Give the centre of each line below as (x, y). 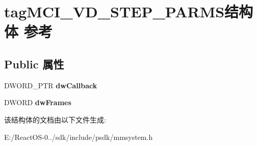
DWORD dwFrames (38, 102)
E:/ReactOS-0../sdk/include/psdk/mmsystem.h (79, 137)
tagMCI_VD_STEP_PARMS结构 (129, 11)
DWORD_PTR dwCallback (51, 85)
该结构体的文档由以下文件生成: (55, 119)
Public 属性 (34, 64)
